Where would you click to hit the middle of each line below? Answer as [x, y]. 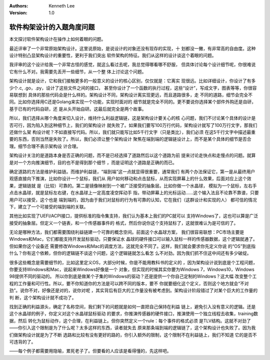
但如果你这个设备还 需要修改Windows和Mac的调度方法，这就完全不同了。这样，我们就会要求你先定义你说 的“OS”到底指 [132, 246]
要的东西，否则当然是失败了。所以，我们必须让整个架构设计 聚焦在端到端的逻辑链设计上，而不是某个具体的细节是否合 [130, 139]
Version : [18, 13]
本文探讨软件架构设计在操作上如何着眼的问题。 [57, 39]
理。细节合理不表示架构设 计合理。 [45, 146]
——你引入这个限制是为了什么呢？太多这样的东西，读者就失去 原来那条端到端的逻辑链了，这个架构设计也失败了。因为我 [132, 328]
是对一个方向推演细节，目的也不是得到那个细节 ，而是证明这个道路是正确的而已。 [93, 162]
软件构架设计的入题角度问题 [52, 27]
